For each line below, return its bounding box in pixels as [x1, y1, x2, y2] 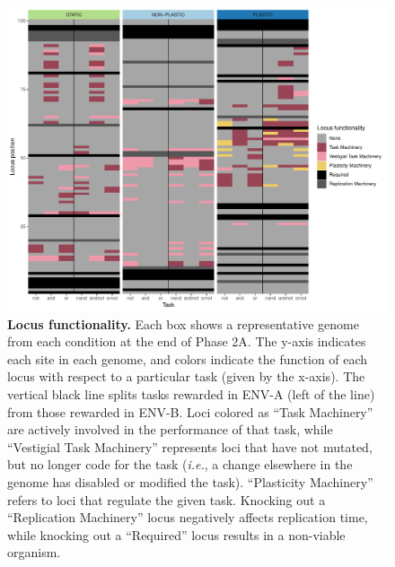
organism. [7, 543, 61, 562]
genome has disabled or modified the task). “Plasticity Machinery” [7, 473, 373, 492]
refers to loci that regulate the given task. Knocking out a [7, 490, 326, 509]
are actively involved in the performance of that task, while [7, 420, 333, 439]
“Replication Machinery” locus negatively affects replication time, [7, 508, 368, 527]
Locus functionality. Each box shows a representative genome [7, 314, 359, 333]
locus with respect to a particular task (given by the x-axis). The [7, 367, 365, 386]
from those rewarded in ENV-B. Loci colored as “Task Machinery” [7, 402, 373, 421]
